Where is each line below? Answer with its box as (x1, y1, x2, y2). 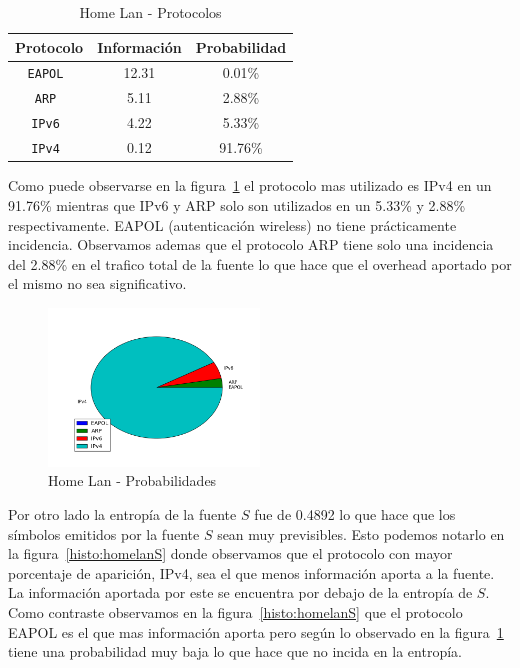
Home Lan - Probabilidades (48, 470, 217, 491)
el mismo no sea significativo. (8, 273, 187, 294)
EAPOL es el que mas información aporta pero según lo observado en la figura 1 (8, 621, 504, 642)
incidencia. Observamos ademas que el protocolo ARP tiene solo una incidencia (8, 234, 494, 255)
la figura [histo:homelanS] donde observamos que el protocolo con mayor (8, 543, 453, 564)
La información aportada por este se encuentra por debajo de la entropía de (8, 582, 473, 603)
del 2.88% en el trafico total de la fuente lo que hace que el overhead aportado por (8, 253, 512, 274)
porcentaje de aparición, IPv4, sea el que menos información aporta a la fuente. (8, 562, 495, 583)
